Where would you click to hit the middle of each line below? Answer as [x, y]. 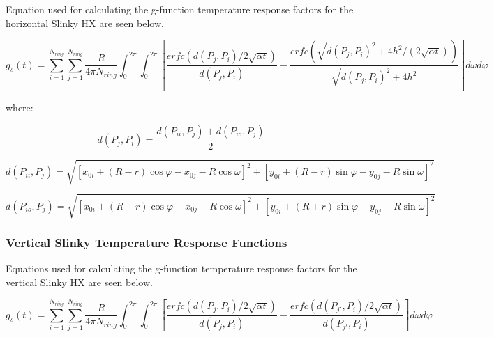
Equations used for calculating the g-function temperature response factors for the [181, 268]
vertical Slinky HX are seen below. [79, 282]
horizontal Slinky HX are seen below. [85, 23]
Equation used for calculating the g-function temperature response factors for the [180, 9]
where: [20, 108]
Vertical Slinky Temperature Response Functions [147, 242]
